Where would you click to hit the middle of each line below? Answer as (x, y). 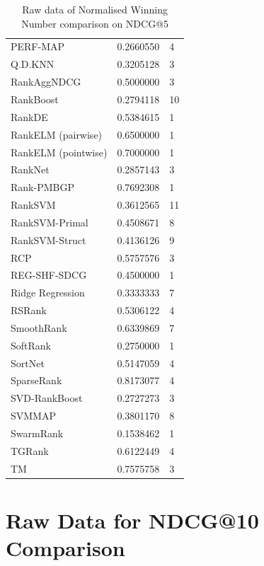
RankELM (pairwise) (57, 134)
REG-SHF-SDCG (49, 275)
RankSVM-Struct (48, 239)
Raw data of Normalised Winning (95, 9)
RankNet (30, 169)
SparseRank (36, 380)
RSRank (29, 310)
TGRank (30, 450)
